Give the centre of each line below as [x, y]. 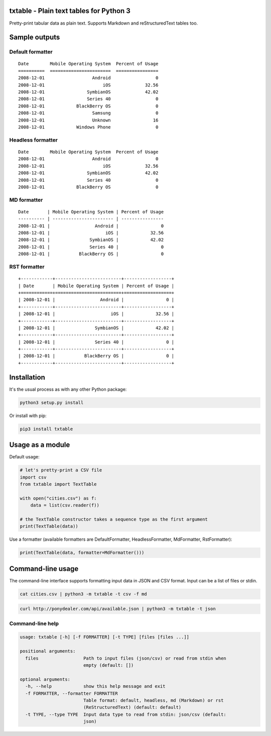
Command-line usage [44, 569]
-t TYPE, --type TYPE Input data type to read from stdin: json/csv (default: [126, 714]
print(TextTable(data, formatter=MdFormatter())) [82, 553]
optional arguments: [45, 679]
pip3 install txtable [46, 429]
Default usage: [24, 457]
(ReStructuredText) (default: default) [132, 707]
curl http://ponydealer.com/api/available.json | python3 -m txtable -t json [118, 609]
